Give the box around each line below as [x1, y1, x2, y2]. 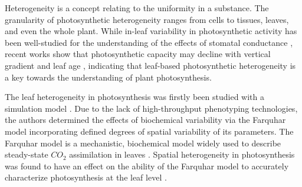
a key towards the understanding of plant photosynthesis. [5, 71, 212, 83]
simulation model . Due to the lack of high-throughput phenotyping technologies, [5, 102, 298, 114]
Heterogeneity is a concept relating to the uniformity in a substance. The [5, 2, 269, 14]
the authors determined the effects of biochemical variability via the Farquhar [5, 113, 286, 126]
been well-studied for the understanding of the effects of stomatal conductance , [5, 36, 293, 48]
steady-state [5, 148, 48, 161]
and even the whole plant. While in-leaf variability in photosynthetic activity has [5, 25, 297, 37]
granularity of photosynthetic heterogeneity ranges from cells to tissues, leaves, [5, 13, 289, 25]
